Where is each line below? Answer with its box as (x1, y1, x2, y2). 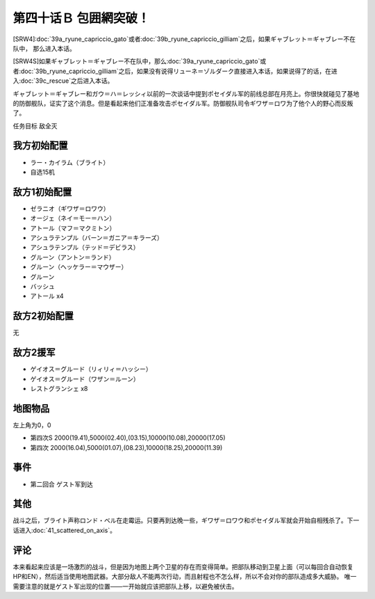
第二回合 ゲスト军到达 (30, 480, 93, 488)
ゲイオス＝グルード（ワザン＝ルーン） (30, 374, 140, 383)
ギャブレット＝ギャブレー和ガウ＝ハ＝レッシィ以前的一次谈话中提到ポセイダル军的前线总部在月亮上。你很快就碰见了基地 (12, 89, 360, 97)
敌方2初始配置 (12, 310, 74, 322)
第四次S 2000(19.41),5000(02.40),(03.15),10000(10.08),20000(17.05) (30, 433, 226, 442)
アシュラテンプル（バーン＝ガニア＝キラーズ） (30, 234, 163, 242)
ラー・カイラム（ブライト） (30, 158, 110, 166)
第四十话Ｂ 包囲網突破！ (12, 10, 150, 26)
